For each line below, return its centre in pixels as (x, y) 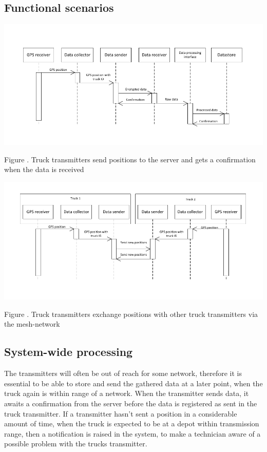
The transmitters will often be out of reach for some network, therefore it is (123, 373)
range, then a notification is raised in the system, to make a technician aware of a (132, 433)
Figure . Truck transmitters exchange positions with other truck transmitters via (131, 314)
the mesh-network (32, 324)
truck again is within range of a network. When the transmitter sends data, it (127, 393)
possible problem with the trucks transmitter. (76, 444)
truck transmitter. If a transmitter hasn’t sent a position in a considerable (121, 413)
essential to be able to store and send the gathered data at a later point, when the (133, 383)
